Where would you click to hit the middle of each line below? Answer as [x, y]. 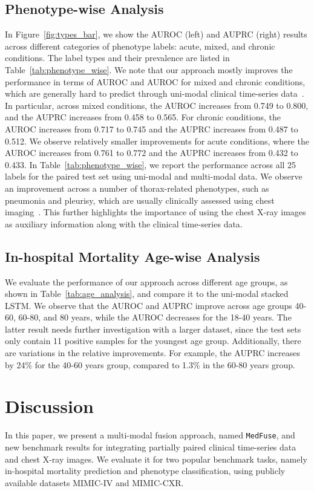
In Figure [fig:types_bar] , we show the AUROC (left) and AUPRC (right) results [156, 34]
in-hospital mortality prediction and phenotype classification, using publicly [145, 471]
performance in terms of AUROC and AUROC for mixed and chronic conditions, [155, 81]
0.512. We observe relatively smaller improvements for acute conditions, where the [157, 141]
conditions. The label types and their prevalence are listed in [117, 58]
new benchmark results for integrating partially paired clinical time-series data [151, 447]
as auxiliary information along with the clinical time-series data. [124, 223]
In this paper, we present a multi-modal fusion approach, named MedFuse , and [150, 435]
